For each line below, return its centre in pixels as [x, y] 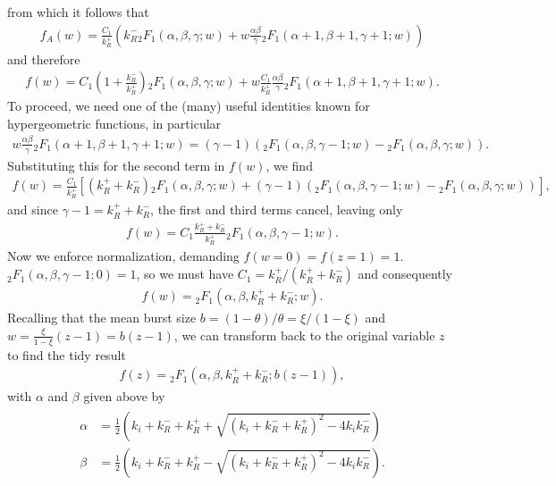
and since [33, 209]
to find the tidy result [67, 354]
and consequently [405, 274]
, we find [289, 165]
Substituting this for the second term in [116, 165]
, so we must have [185, 274]
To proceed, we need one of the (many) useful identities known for [189, 106]
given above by [124, 396]
